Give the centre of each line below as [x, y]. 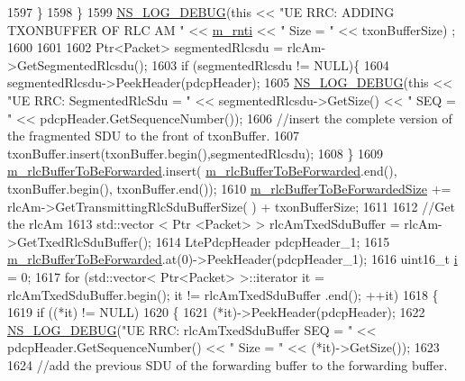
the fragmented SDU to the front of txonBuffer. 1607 [154, 136]
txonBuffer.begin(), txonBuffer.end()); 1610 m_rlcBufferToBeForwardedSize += [229, 188]
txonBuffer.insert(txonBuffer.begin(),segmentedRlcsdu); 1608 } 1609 [196, 153]
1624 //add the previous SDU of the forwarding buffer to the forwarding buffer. [228, 364]
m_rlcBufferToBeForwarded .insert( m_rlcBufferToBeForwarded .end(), [202, 171]
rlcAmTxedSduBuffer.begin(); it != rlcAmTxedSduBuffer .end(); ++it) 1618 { [223, 294]
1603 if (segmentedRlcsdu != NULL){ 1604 [270, 64]
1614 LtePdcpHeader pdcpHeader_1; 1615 [273, 241]
